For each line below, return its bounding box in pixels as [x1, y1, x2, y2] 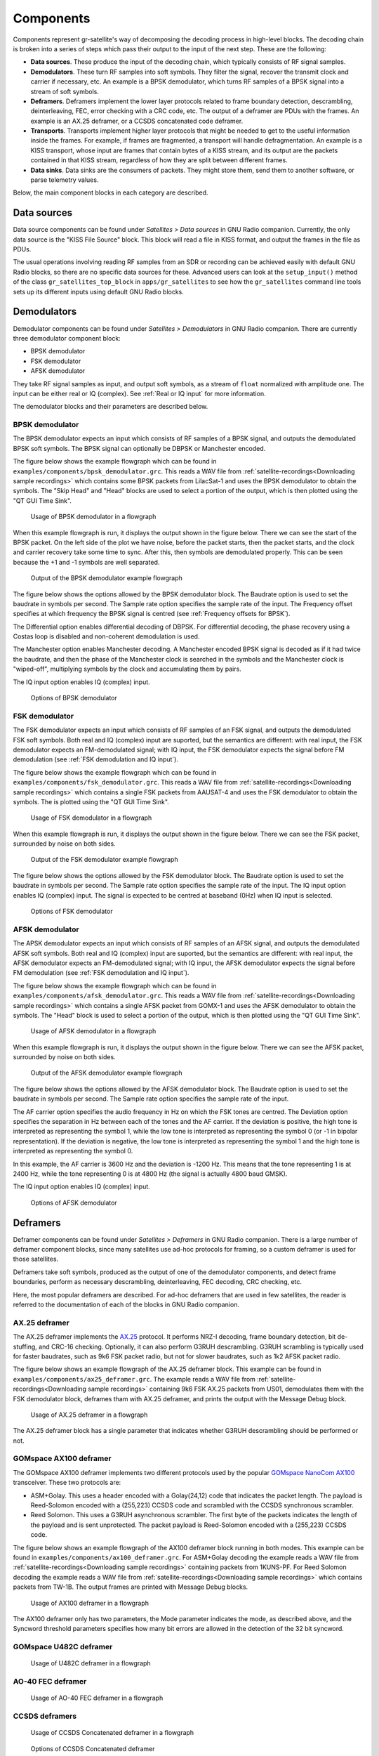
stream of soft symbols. [30, 87, 100, 96]
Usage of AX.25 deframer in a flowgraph [30, 1410, 148, 1419]
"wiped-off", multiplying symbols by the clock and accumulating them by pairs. [13, 664, 241, 674]
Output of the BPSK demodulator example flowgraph [30, 574, 182, 582]
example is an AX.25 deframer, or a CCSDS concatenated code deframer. [30, 117, 244, 125]
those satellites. [13, 1254, 59, 1264]
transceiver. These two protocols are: [13, 1479, 121, 1487]
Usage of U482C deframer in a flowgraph [30, 1659, 151, 1667]
